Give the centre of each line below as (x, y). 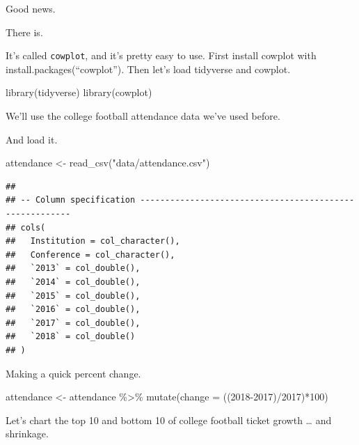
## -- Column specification (71, 200)
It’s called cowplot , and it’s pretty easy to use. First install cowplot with (161, 55)
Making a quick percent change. (73, 373)
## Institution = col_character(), (93, 241)
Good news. (31, 8)
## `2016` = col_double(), (73, 310)
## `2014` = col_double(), (73, 282)
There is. (24, 32)
